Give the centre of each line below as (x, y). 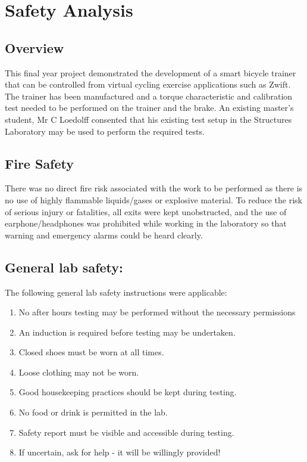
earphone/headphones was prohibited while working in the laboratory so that (146, 223)
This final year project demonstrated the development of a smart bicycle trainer (151, 72)
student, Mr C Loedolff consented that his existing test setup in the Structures (148, 119)
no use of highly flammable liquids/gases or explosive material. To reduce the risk (153, 199)
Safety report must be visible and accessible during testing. (126, 432)
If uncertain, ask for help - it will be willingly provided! (120, 452)
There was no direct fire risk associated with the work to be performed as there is (154, 188)
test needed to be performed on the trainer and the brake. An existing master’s (149, 108)
